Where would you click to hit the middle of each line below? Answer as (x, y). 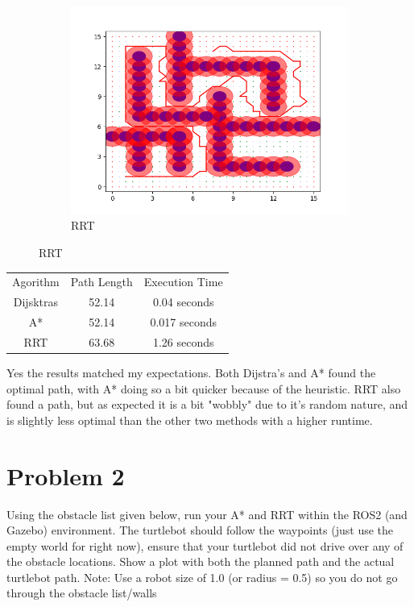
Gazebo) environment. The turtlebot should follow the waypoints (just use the (200, 530)
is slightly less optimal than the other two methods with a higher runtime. (190, 420)
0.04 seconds (183, 302)
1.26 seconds (183, 341)
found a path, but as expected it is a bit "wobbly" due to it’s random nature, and (207, 404)
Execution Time (183, 282)
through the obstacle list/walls (82, 593)
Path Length (101, 282)
